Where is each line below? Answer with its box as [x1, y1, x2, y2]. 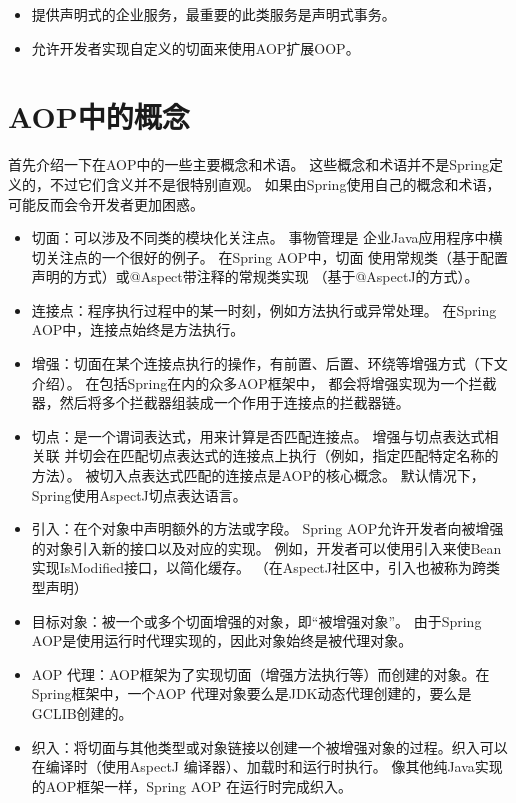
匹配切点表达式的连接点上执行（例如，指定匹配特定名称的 [120, 445, 499, 466]
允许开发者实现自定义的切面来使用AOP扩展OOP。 [31, 37, 360, 58]
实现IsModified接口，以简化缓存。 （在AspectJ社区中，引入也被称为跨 [31, 557, 486, 578]
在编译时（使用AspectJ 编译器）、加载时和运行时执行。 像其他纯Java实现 [31, 756, 503, 777]
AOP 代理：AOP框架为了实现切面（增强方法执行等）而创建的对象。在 [31, 663, 490, 684]
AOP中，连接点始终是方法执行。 [31, 319, 245, 340]
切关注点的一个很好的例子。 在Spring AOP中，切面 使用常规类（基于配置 [31, 246, 509, 267]
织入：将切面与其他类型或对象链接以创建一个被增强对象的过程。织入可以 [31, 736, 508, 757]
